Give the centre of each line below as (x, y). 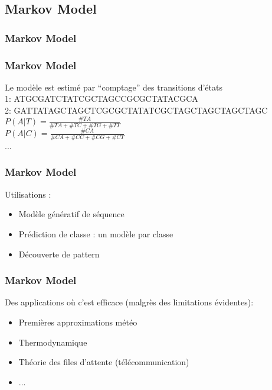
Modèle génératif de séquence (71, 214)
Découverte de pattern (59, 254)
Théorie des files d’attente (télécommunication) (104, 362)
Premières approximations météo (78, 322)
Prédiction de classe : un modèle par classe (96, 233)
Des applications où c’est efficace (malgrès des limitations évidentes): (129, 302)
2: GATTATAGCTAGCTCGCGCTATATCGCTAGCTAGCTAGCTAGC (136, 110)
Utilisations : (28, 194)
